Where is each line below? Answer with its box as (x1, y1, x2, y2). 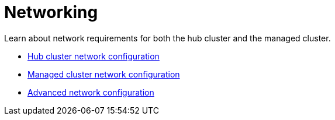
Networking (4, 2, 98, 22)
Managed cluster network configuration (27, 69, 180, 79)
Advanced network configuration (27, 87, 154, 97)
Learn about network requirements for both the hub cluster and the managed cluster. (4, 33, 331, 43)
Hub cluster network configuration (27, 51, 160, 61)
